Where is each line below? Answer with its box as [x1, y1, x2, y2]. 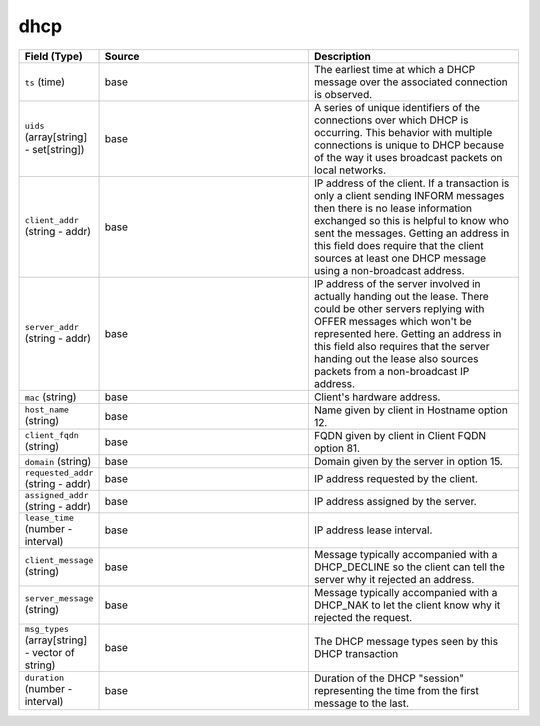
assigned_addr [24, 490, 89, 500]
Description [313, 49, 372, 63]
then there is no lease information [313, 201, 473, 215]
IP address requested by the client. [313, 472, 479, 486]
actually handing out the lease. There [313, 289, 489, 303]
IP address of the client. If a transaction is [313, 176, 510, 190]
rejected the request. [313, 610, 413, 624]
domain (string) [24, 454, 92, 468]
